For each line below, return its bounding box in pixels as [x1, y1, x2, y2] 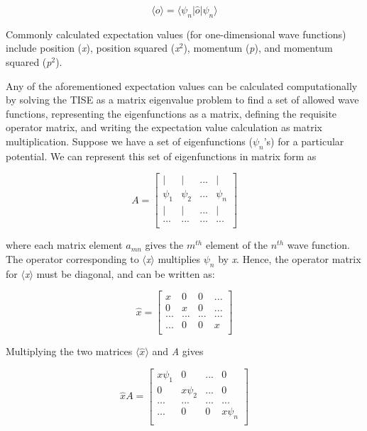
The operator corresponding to [6, 251, 139, 266]
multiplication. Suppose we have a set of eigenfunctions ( [6, 133, 253, 148]
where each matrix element [6, 237, 123, 252]
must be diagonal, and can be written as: [36, 266, 215, 281]
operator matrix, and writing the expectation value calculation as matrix [6, 120, 322, 135]
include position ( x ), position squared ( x [6, 40, 180, 55]
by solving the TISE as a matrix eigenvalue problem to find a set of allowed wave [6, 92, 359, 107]
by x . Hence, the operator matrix [218, 251, 361, 266]
